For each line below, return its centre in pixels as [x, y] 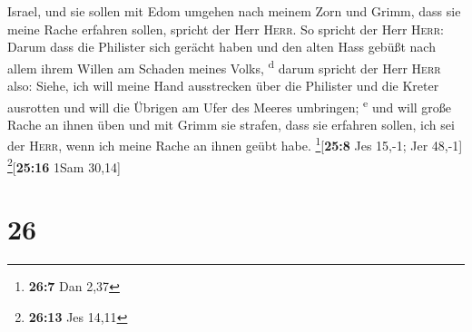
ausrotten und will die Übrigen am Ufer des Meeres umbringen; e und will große [230, 105]
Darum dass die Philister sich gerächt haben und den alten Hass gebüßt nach [221, 47]
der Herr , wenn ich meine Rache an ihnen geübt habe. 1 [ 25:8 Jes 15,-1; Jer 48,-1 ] [235, 144]
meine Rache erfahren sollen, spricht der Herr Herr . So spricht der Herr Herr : [226, 29]
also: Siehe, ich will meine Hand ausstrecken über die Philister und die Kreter [223, 86]
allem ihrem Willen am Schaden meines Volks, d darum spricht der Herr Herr [224, 66]
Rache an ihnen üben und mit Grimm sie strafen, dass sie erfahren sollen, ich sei [231, 124]
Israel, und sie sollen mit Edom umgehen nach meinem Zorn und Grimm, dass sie [234, 11]
